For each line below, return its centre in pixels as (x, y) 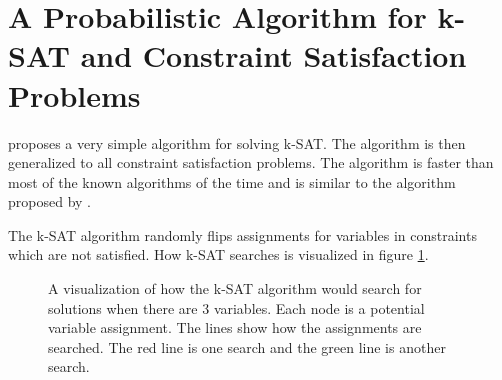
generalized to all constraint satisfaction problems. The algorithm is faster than (251, 162)
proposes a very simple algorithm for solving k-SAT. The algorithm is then (237, 142)
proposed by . (49, 201)
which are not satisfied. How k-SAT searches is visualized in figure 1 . (218, 254)
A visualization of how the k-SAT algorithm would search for (235, 288)
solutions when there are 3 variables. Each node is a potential (236, 307)
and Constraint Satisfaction (273, 55)
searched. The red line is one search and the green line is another (247, 346)
